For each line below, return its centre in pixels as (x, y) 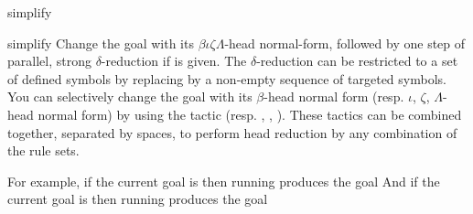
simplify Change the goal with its (101, 43)
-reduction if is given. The (174, 61)
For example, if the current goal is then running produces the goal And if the (224, 181)
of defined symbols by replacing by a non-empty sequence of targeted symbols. (227, 78)
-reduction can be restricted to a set (357, 61)
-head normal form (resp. (334, 96)
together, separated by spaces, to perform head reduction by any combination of (232, 132)
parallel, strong (49, 61)
